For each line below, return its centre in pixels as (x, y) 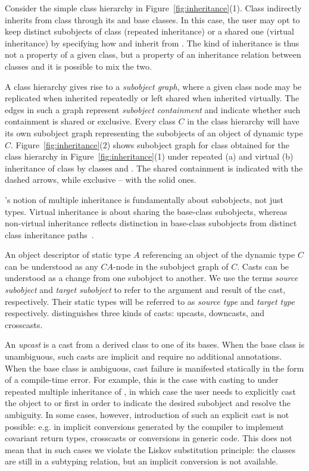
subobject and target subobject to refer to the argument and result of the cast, (145, 290)
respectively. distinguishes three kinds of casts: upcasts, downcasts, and (135, 313)
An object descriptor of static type (68, 255)
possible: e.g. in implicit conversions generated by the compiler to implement (145, 426)
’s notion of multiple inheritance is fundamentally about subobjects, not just (144, 199)
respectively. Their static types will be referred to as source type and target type (150, 301)
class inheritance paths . (49, 234)
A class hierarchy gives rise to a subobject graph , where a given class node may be (153, 86)
